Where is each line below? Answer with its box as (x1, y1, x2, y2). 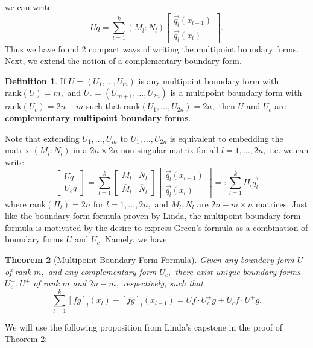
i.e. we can (270, 144, 309, 156)
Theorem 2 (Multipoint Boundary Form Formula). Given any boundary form (5, 253, 294, 265)
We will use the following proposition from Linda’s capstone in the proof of (5, 320, 282, 333)
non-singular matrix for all (121, 144, 219, 156)
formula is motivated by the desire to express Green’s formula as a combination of (5, 221, 308, 233)
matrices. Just (255, 197, 308, 210)
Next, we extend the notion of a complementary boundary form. (5, 54, 242, 67)
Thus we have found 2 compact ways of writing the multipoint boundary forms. (5, 42, 299, 55)
